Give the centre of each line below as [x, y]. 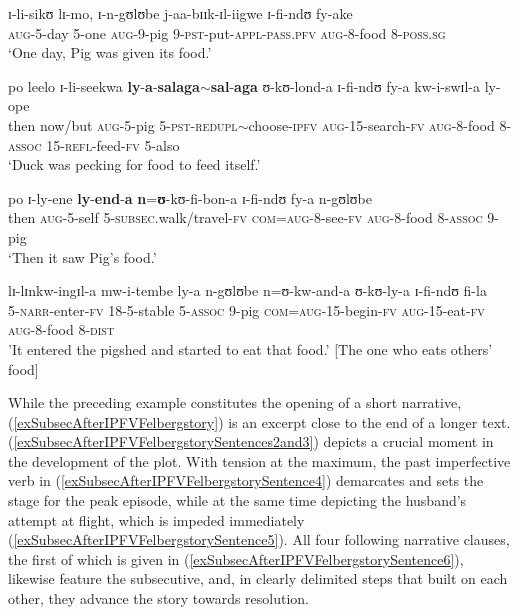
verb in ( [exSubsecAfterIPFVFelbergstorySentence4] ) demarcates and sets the [246, 480]
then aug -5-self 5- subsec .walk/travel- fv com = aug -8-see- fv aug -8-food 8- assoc [245, 217]
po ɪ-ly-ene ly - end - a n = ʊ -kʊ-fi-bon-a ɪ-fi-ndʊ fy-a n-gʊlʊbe [190, 197]
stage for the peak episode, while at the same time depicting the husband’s [237, 500]
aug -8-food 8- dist [61, 329]
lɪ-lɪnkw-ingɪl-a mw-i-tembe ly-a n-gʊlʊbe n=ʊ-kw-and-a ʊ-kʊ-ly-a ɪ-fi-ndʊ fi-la [247, 290]
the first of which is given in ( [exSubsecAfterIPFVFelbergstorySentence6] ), [236, 558]
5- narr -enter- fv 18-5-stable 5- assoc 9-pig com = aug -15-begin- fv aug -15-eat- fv [246, 309]
